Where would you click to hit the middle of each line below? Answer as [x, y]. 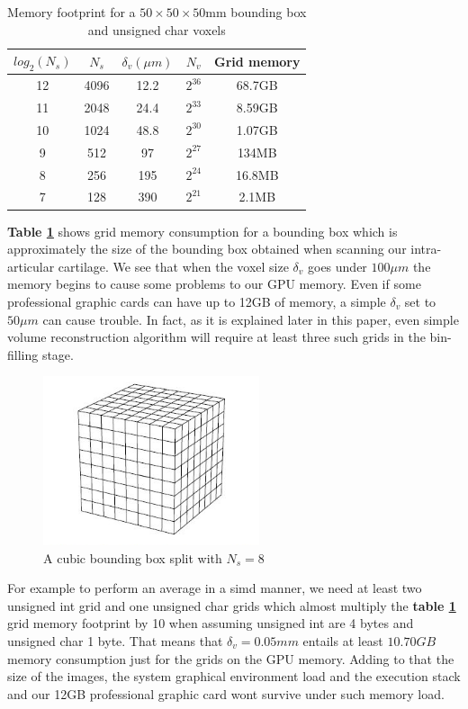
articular [31, 266]
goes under [337, 266]
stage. [58, 354]
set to [420, 301]
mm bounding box [256, 12]
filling [23, 354]
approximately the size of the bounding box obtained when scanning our [207, 249]
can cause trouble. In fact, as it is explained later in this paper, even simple [251, 319]
